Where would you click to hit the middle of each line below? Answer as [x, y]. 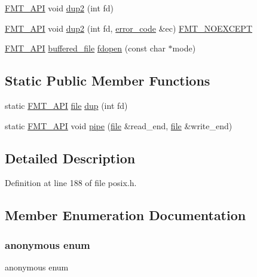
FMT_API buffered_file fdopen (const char [85, 48]
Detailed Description [70, 158]
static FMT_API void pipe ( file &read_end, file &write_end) [119, 125]
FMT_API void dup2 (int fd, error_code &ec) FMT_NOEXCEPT [128, 28]
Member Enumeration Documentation [126, 215]
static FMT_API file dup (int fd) [66, 105]
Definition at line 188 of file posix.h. [71, 183]
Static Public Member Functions [108, 80]
